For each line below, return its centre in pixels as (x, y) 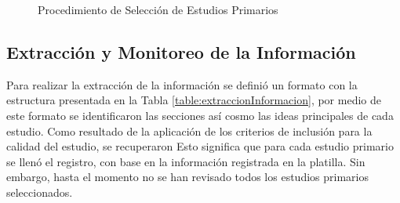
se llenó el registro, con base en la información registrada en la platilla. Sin (186, 161)
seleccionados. (40, 192)
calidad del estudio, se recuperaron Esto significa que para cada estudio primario (200, 146)
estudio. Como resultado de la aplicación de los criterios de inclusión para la (189, 130)
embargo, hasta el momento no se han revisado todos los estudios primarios (187, 177)
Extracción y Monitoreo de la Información (181, 51)
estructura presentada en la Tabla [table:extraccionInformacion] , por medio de (194, 100)
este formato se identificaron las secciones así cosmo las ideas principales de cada (200, 115)
